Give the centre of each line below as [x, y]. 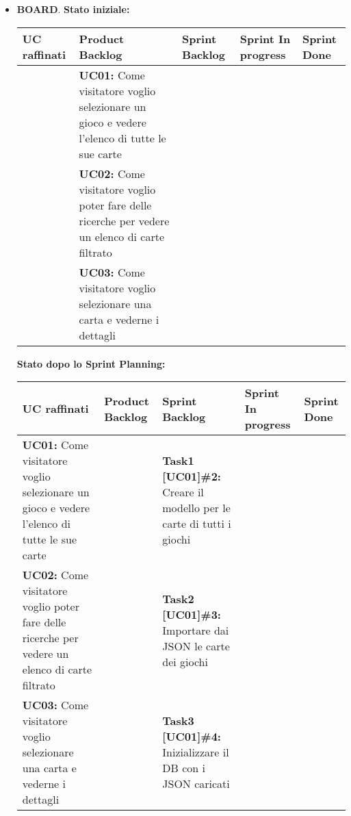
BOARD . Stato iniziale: [73, 9]
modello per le [196, 508]
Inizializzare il [196, 752]
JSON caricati [196, 784]
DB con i [184, 768]
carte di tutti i [197, 524]
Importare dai [196, 630]
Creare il [183, 492]
